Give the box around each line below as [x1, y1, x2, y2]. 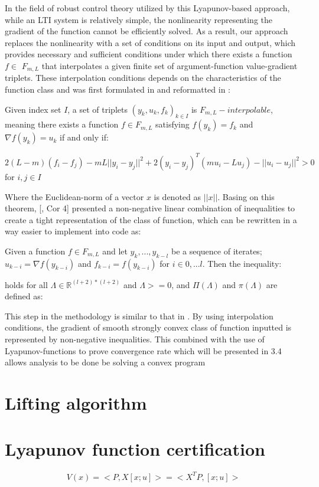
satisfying [155, 118, 190, 130]
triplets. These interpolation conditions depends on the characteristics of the [5, 71, 281, 84]
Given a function [5, 244, 66, 257]
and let [102, 244, 128, 257]
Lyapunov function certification [5, 437, 265, 461]
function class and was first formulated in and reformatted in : [5, 83, 231, 96]
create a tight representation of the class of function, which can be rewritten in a [5, 213, 297, 225]
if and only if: [60, 131, 109, 143]
